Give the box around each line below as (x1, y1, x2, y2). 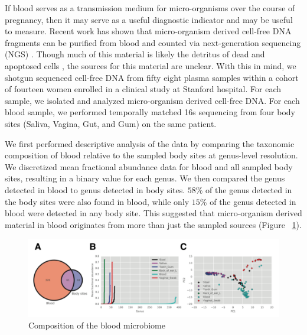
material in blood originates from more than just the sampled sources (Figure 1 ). (5, 218, 302, 230)
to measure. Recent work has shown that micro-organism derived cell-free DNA (5, 25, 292, 37)
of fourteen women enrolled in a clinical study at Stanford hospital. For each (5, 83, 281, 95)
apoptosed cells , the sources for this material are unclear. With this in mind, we (5, 59, 296, 71)
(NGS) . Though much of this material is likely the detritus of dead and (5, 48, 265, 60)
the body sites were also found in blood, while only (5, 195, 190, 207)
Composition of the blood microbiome (28, 318, 165, 331)
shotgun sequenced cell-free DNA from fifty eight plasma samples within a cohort (5, 71, 299, 83)
